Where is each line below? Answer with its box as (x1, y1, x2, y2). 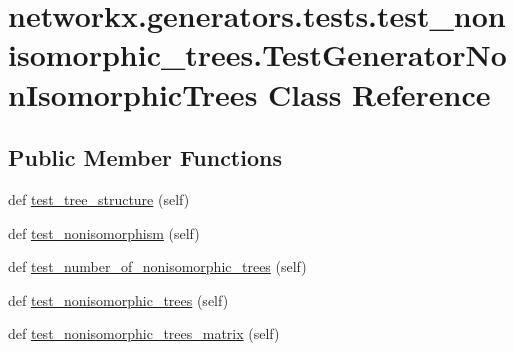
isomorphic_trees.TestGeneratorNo (8, 34, 507, 75)
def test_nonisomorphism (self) (8, 222, 200, 243)
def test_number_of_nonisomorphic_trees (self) (8, 256, 307, 277)
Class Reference (268, 73, 491, 114)
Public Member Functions (8, 142, 282, 173)
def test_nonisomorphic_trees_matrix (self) (8, 323, 280, 344)
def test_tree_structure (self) (8, 188, 190, 209)
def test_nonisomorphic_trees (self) (8, 289, 229, 310)
